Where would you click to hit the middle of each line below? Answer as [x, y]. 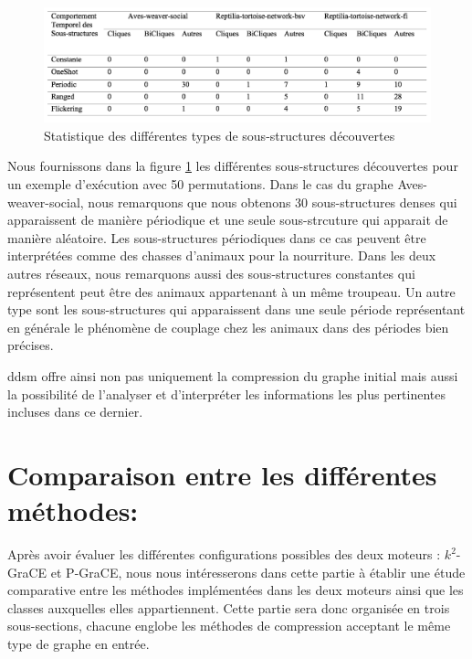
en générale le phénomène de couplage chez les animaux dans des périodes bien [228, 327]
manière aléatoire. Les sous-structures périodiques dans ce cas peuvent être [217, 237]
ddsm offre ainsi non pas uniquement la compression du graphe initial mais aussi [233, 376]
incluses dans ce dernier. [75, 412]
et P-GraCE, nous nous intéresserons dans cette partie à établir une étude [258, 572]
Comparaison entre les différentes [222, 474]
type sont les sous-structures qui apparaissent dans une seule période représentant [236, 309]
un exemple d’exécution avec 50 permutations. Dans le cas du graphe [200, 184]
